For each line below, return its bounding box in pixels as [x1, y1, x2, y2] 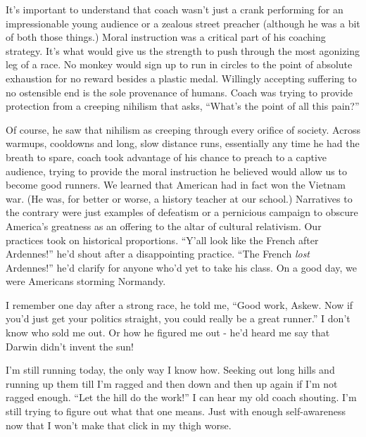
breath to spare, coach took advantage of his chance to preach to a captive [6, 149, 327, 164]
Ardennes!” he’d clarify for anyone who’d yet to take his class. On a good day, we [6, 260, 357, 274]
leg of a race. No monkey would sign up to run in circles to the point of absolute [6, 57, 353, 72]
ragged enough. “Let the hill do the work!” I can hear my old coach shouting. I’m [6, 390, 357, 405]
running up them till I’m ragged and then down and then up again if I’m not [6, 376, 338, 391]
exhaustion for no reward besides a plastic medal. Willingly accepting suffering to [6, 70, 357, 85]
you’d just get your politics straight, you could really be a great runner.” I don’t [6, 311, 351, 326]
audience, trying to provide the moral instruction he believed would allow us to [6, 163, 347, 178]
